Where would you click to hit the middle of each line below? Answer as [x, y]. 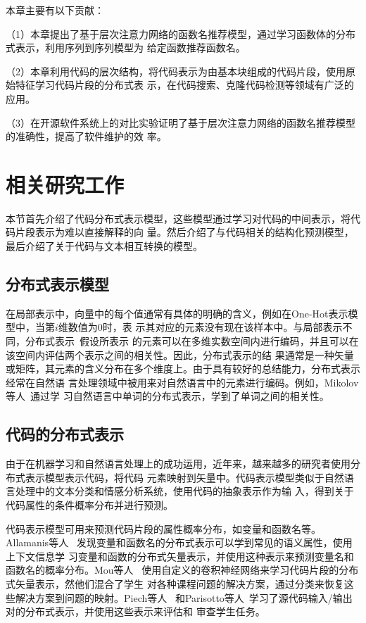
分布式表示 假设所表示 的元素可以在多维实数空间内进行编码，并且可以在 [192, 341]
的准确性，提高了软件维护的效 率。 [86, 136]
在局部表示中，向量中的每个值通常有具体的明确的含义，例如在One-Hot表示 [177, 313]
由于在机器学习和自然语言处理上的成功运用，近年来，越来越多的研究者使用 [178, 464]
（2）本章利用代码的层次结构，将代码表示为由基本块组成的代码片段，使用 [176, 71]
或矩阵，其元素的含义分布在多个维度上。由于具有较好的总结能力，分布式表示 [183, 369]
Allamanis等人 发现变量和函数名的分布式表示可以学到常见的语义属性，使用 [179, 542]
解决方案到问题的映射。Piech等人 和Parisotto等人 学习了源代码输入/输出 [184, 597]
